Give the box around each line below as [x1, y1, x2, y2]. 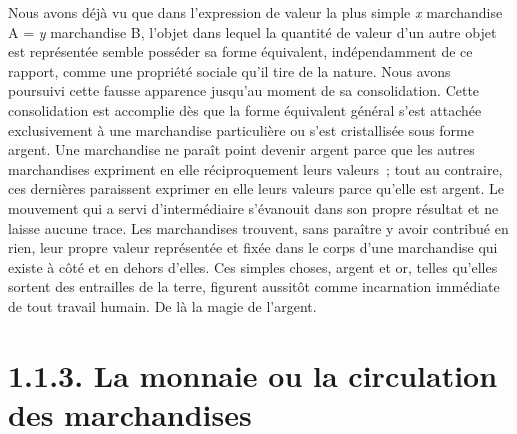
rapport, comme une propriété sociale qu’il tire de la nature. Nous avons [8, 60, 451, 81]
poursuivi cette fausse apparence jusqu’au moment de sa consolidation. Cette [8, 80, 480, 101]
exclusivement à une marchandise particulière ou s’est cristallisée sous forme [8, 119, 474, 140]
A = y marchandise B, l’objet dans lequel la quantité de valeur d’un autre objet [8, 21, 497, 42]
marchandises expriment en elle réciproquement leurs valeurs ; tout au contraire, [8, 158, 503, 179]
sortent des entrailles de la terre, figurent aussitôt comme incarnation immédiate [8, 276, 500, 297]
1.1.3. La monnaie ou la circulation [8, 354, 498, 395]
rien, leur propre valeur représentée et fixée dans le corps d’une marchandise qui [8, 237, 498, 258]
